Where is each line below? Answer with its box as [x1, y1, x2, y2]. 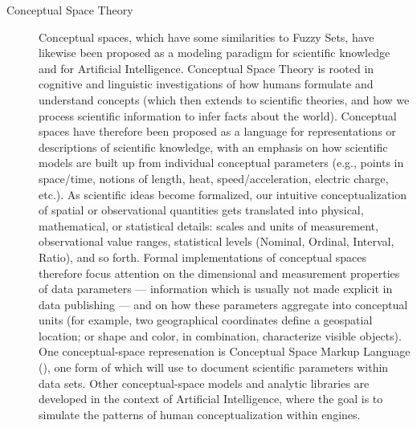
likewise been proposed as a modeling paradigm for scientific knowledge [39, 44, 390, 61]
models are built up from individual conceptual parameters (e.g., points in [39, 154, 404, 171]
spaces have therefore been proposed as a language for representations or [39, 123, 396, 140]
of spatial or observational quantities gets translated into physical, [39, 202, 364, 218]
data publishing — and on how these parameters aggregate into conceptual [39, 296, 408, 312]
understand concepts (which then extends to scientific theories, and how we [39, 91, 410, 108]
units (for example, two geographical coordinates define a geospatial [39, 312, 373, 328]
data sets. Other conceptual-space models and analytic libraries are [39, 374, 370, 391]
